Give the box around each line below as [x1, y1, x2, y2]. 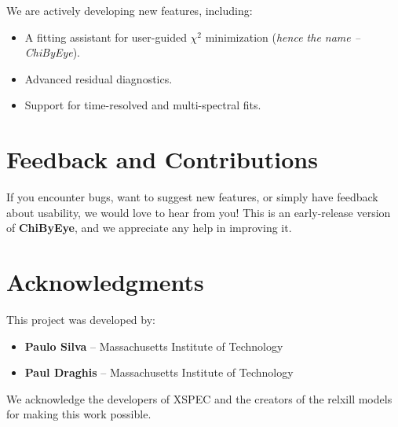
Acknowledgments [6, 266, 204, 298]
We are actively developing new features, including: [6, 2, 253, 18]
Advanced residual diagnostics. [24, 70, 173, 87]
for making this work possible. [6, 406, 152, 422]
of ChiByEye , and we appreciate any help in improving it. [6, 219, 292, 236]
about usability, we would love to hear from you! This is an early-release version [6, 204, 391, 220]
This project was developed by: [6, 311, 155, 327]
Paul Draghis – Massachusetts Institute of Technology [24, 364, 294, 381]
